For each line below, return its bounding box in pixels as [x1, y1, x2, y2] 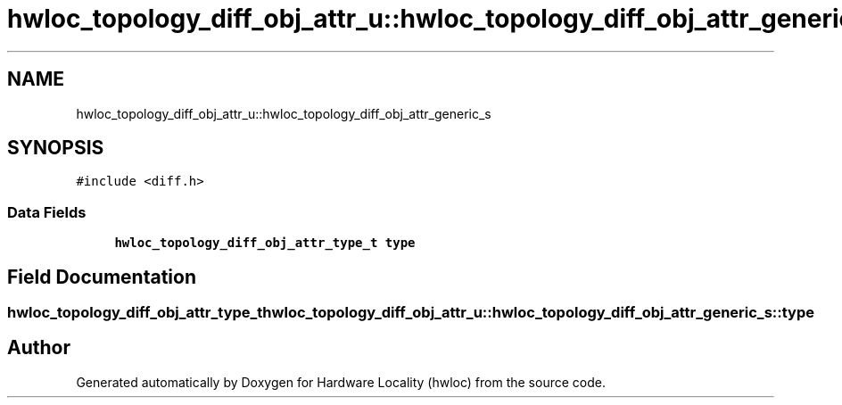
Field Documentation [7, 265, 196, 288]
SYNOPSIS [7, 136, 104, 160]
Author [7, 336, 70, 360]
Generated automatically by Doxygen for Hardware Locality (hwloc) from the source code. [76, 374, 606, 390]
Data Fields [7, 202, 87, 221]
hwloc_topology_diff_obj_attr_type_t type [114, 236, 416, 251]
